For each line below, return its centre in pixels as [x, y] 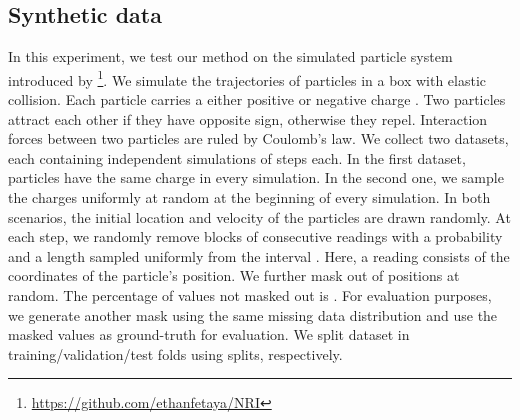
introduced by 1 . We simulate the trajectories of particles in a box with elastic [247, 78]
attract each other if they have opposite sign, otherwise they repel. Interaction [248, 118]
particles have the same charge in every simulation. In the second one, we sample [256, 177]
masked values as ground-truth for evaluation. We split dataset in [209, 334]
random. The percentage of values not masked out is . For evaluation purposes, [250, 294]
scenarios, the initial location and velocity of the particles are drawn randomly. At [259, 216]
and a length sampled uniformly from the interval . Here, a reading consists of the [259, 255]
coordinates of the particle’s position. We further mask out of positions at [234, 275]
